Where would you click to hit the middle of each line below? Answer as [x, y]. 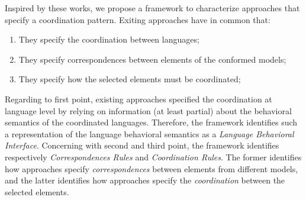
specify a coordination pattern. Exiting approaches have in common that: [138, 19]
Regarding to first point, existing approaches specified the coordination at [138, 99]
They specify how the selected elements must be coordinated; [130, 79]
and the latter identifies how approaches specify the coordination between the [145, 180]
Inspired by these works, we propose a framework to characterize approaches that [152, 8]
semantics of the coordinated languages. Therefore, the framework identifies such [151, 122]
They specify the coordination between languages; [109, 39]
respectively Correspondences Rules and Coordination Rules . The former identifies [153, 157]
